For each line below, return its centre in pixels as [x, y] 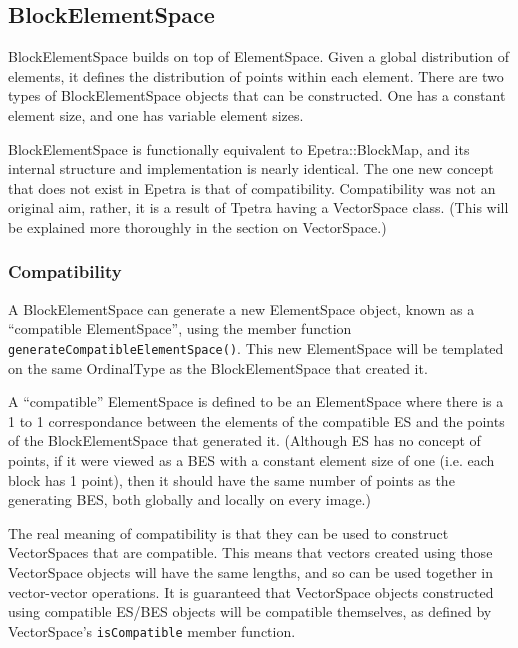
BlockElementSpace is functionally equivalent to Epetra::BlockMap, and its [239, 148]
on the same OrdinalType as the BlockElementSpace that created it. [218, 367]
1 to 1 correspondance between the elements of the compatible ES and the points [256, 420]
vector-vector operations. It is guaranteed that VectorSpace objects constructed [251, 591]
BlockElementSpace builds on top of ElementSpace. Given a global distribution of [259, 56]
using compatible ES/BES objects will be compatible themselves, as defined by [250, 611]
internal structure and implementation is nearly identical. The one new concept [251, 168]
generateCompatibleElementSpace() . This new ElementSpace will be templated [256, 347]
